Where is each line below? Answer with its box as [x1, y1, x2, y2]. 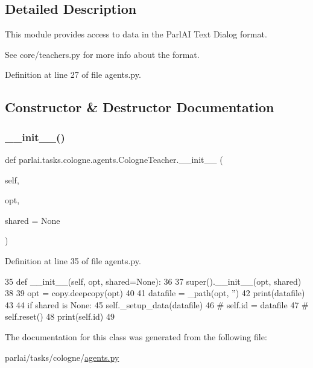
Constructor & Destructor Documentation [5, 98, 274, 116]
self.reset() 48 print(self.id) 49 [5, 310, 115, 323]
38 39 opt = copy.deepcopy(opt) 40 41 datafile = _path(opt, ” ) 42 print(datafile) [5, 287, 305, 299]
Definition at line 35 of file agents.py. [5, 254, 141, 267]
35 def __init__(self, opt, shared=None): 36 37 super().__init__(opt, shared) [5, 274, 302, 287]
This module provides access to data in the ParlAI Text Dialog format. [5, 28, 267, 40]
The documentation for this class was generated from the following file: [5, 330, 267, 343]
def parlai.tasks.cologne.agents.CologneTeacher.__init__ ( [5, 153, 223, 165]
